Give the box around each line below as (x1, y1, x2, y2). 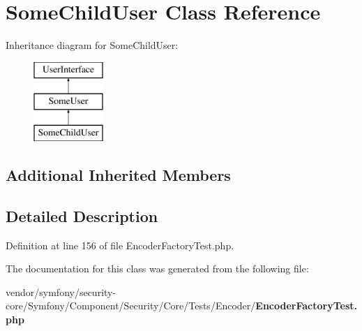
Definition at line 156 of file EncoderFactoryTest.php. (6, 237, 234, 252)
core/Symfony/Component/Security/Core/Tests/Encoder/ (6, 298, 256, 313)
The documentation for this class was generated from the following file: (6, 261, 309, 276)
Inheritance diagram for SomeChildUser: (6, 38, 179, 52)
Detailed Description (6, 205, 158, 226)
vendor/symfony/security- (6, 284, 116, 299)
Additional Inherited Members (6, 164, 231, 186)
